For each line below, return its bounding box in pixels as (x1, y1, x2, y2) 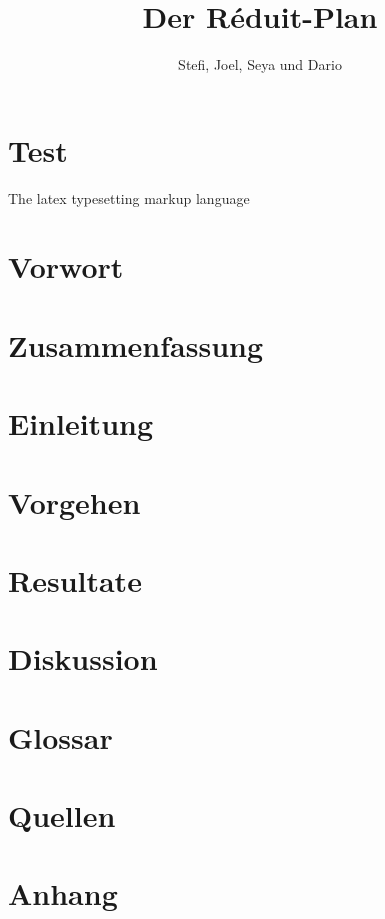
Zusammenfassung (8, 324, 264, 365)
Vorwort (8, 246, 124, 287)
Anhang (8, 873, 118, 914)
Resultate (8, 559, 142, 600)
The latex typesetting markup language (8, 187, 250, 208)
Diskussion (8, 638, 158, 679)
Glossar (8, 716, 113, 757)
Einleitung (8, 403, 154, 444)
